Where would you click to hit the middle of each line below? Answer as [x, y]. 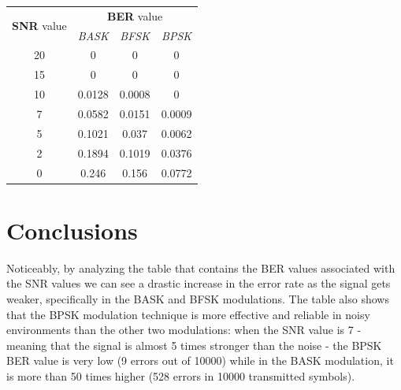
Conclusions [72, 230]
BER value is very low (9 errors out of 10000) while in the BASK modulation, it [200, 360]
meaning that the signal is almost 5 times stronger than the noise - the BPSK [194, 345]
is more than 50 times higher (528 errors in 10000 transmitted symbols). [181, 375]
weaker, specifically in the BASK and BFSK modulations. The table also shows [198, 298]
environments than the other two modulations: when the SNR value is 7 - [184, 330]
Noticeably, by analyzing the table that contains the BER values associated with [201, 267]
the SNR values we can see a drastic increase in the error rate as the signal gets [199, 283]
